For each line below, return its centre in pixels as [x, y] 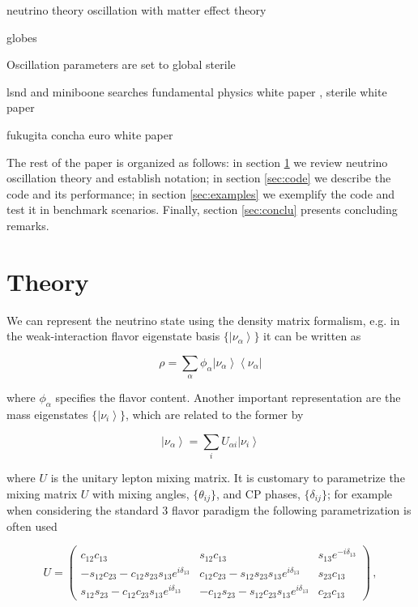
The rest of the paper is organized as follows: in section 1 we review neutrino [197, 162]
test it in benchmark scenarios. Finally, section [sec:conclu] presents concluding [202, 209]
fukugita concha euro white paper [90, 134]
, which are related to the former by [214, 415]
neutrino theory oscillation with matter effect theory [136, 10]
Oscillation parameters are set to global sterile [121, 64]
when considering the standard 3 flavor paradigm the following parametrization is [209, 510]
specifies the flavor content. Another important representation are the [228, 398]
